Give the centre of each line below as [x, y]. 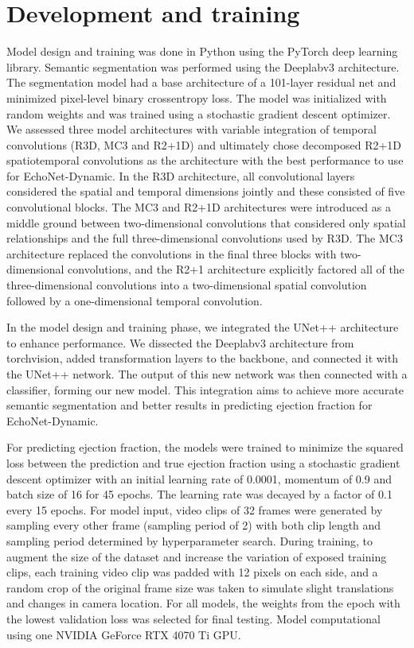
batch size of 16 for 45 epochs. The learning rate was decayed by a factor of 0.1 [199, 494]
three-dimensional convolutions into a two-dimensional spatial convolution [187, 285]
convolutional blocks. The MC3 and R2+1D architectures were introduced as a [199, 207]
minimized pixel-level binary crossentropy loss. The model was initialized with [197, 97]
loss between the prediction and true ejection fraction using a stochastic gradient [203, 462]
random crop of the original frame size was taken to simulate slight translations [200, 587]
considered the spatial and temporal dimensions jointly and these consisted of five [206, 191]
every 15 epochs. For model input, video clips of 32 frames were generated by [195, 509]
